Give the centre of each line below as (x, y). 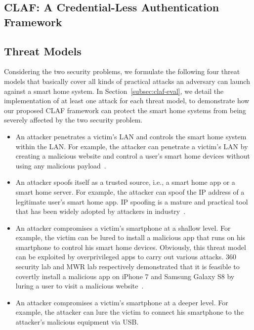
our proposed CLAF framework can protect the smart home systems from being (125, 110)
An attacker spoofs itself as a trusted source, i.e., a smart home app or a (125, 182)
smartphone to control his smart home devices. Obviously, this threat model (131, 247)
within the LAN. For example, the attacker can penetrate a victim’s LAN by (132, 146)
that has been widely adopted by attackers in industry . (101, 211)
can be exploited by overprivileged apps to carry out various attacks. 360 (126, 257)
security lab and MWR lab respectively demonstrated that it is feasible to (127, 267)
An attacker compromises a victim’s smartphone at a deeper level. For (122, 302)
